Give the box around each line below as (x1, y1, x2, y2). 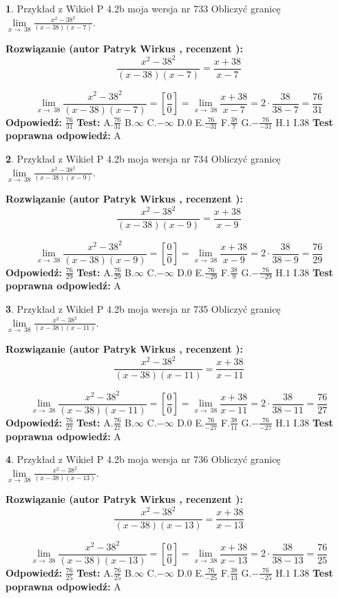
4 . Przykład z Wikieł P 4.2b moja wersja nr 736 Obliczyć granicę (6, 452, 281, 466)
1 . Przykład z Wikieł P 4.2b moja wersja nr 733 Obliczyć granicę (6, 1, 281, 15)
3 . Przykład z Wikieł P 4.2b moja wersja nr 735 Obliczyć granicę (6, 302, 281, 316)
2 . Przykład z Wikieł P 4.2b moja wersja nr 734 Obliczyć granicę (6, 152, 281, 166)
